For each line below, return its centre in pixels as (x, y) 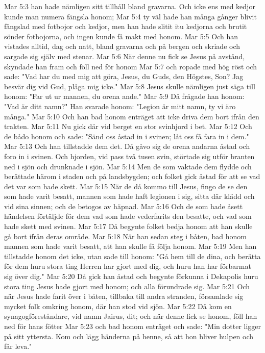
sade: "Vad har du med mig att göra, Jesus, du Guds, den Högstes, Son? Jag (124, 76)
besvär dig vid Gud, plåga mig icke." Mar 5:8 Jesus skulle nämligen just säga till (130, 86)
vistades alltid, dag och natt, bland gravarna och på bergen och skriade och (122, 46)
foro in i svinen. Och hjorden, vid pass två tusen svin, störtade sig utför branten (129, 156)
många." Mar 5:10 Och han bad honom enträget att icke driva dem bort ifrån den (132, 116)
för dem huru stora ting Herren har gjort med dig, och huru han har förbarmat (128, 266)
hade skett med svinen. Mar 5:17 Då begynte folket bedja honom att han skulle (128, 226)
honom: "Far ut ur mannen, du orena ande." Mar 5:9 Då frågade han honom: (124, 96)
